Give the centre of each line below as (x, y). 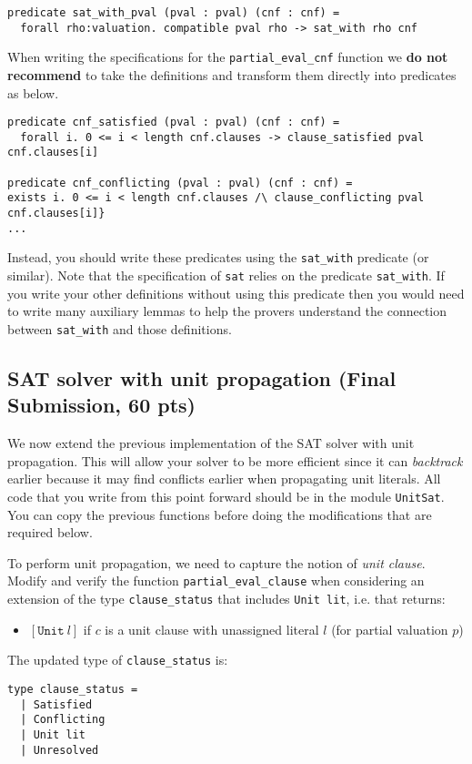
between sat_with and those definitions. (120, 328)
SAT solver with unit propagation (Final (202, 377)
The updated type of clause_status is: (118, 660)
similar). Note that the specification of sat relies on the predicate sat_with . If (226, 275)
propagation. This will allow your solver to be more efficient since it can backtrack (235, 460)
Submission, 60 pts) (101, 405)
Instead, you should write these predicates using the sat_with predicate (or (218, 257)
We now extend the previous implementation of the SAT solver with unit (211, 443)
